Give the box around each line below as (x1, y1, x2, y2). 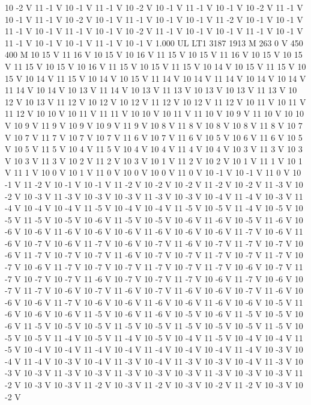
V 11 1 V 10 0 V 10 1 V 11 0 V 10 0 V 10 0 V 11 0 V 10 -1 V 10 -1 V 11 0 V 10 (5, 166, 301, 179)
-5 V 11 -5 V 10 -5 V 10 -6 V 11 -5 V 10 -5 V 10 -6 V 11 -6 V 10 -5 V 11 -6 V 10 (5, 213, 303, 226)
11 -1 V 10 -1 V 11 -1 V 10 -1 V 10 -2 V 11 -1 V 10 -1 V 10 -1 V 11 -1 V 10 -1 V (5, 25, 303, 37)
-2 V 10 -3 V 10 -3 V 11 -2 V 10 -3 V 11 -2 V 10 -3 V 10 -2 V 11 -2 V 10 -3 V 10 (5, 379, 303, 391)
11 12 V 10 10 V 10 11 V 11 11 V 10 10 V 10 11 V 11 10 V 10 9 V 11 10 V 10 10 (5, 107, 304, 120)
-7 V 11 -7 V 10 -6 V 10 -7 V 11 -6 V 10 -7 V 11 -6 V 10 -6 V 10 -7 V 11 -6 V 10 (5, 284, 303, 297)
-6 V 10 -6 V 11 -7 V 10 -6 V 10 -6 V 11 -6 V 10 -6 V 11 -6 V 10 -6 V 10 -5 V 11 (5, 295, 303, 308)
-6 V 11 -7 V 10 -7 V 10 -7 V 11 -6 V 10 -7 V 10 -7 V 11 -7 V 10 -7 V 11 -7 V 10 (5, 249, 303, 261)
